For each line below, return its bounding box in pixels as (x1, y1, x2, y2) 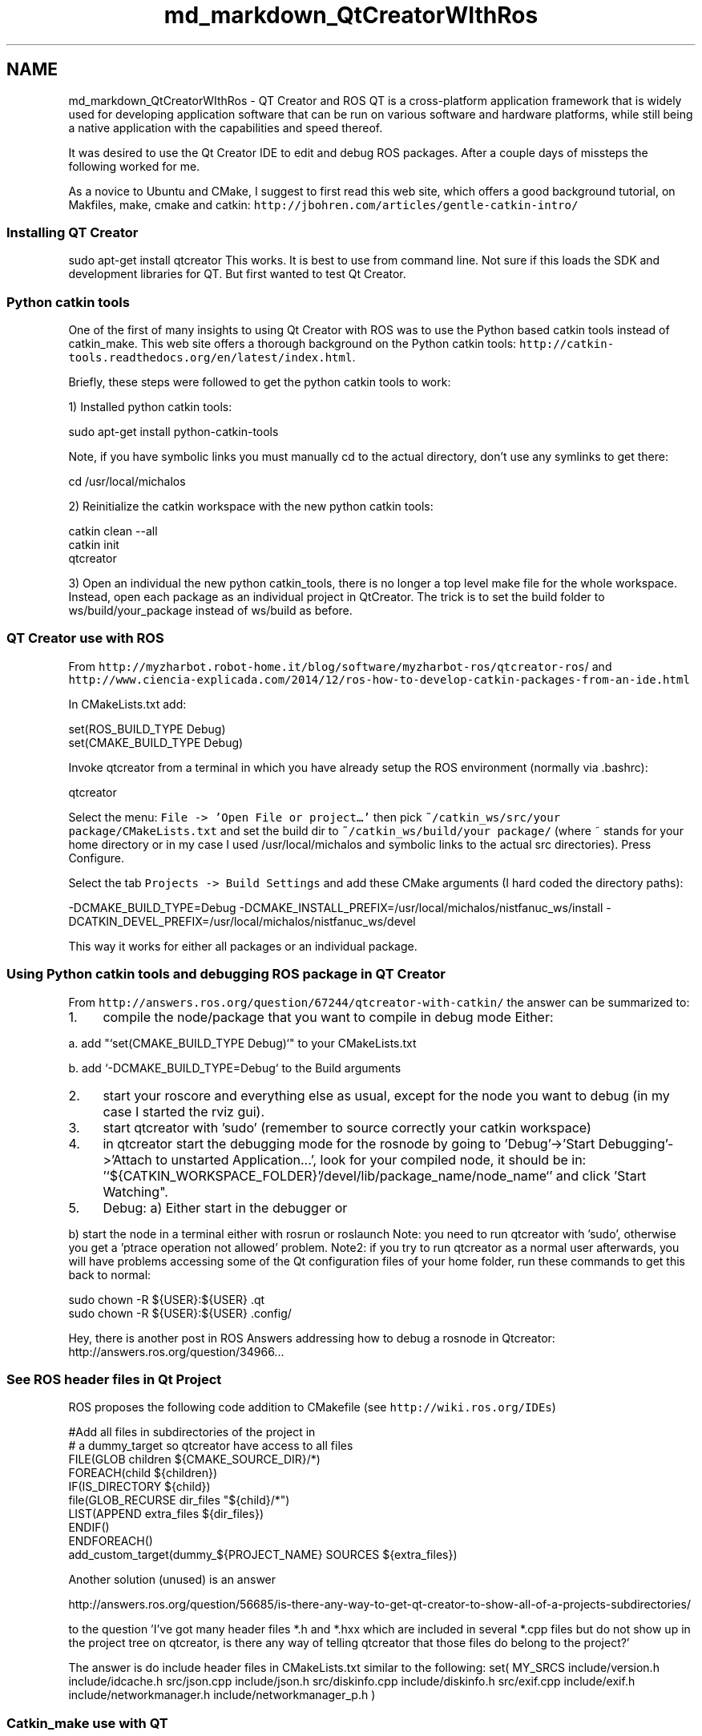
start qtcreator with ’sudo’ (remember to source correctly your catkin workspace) (103, 1119, 591, 1136)
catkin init (68, 538, 119, 552)
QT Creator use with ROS (6, 630, 164, 647)
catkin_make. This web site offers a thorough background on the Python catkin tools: (68, 337, 517, 351)
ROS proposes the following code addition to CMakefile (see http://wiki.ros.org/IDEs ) (68, 1400, 556, 1415)
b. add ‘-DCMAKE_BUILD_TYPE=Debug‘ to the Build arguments (68, 1060, 401, 1075)
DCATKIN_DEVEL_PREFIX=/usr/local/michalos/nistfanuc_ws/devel (68, 914, 416, 928)
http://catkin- (519, 337, 615, 351)
